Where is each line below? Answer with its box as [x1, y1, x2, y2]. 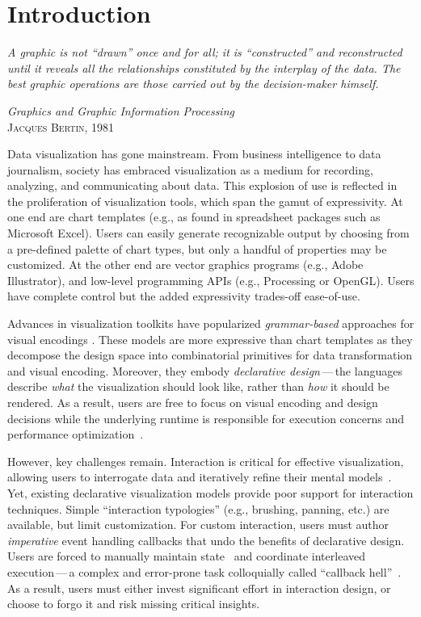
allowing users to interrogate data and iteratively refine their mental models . [7, 468, 392, 485]
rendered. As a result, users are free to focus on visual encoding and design [7, 394, 378, 410]
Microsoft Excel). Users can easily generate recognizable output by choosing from [7, 225, 410, 241]
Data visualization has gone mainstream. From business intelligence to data [7, 145, 381, 162]
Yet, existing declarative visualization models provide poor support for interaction [7, 484, 414, 501]
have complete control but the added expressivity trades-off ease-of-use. [7, 288, 360, 304]
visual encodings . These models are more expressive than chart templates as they [7, 330, 413, 347]
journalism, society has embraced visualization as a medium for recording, [7, 161, 373, 178]
